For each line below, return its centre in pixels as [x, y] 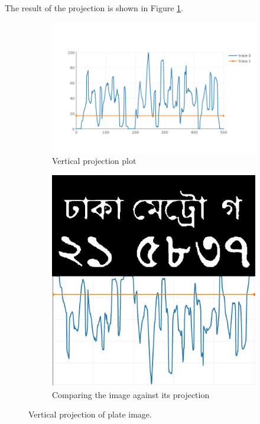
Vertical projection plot [94, 161]
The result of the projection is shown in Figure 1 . [94, 8]
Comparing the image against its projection [131, 394]
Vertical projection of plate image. [90, 414]
